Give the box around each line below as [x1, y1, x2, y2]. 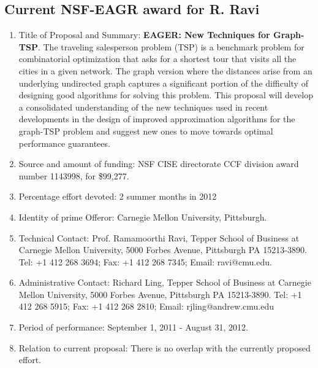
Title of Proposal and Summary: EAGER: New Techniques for [18, 28, 270, 41]
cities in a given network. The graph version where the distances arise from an [18, 64, 312, 77]
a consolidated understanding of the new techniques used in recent [18, 100, 268, 113]
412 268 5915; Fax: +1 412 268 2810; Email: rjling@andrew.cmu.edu [18, 300, 274, 313]
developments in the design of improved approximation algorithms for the [18, 112, 295, 125]
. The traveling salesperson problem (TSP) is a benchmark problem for [37, 40, 305, 53]
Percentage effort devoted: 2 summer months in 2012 [18, 190, 217, 203]
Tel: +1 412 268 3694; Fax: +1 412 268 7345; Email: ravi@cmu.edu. [18, 255, 272, 268]
